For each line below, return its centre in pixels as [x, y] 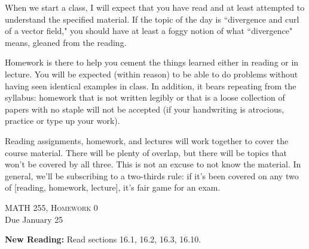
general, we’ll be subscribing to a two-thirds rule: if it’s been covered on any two [152, 175]
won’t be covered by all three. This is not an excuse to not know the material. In [153, 164]
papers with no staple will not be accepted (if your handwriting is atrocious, [145, 109]
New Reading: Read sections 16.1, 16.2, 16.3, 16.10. [103, 239]
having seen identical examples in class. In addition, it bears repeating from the [151, 85]
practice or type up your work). [62, 121]
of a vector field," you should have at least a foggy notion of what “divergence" [149, 31]
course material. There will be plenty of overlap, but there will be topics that [146, 152]
